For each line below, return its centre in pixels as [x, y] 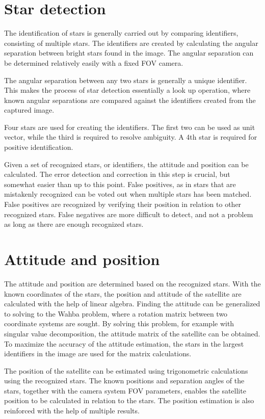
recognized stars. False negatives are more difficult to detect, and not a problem [129, 214]
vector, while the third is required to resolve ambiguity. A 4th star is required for [131, 137]
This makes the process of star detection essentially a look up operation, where [127, 90]
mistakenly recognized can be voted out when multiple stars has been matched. [128, 194]
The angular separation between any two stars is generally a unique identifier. [126, 80]
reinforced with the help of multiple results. [72, 411]
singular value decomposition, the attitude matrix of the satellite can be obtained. [132, 333]
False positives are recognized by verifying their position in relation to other [123, 204]
